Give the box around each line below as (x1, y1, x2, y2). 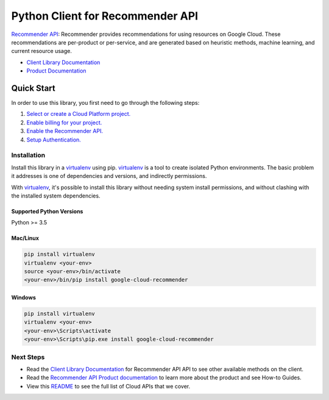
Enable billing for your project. (26, 119, 102, 126)
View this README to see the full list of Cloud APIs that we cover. (26, 382, 191, 390)
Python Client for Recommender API (11, 9, 198, 23)
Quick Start (11, 83, 55, 93)
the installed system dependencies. (11, 192, 101, 199)
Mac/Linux (11, 235, 40, 242)
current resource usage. (11, 48, 73, 55)
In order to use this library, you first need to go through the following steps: (11, 99, 200, 107)
